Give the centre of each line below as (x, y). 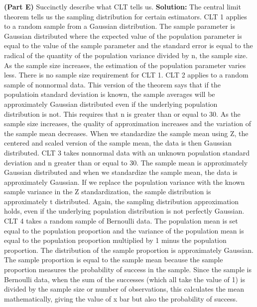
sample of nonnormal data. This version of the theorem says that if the (112, 84)
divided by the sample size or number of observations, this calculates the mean (124, 289)
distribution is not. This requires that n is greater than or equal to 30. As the (122, 114)
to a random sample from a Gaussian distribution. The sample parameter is (120, 26)
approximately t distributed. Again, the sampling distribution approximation (122, 201)
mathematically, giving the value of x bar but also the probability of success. (121, 298)
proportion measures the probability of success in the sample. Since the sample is (128, 269)
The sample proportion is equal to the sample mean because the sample (114, 260)
